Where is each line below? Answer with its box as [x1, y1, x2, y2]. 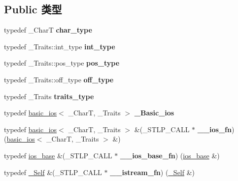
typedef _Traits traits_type [4, 91, 94, 101]
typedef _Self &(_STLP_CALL [4, 167, 102, 177]
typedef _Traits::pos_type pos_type [4, 58, 120, 68]
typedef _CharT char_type [4, 25, 92, 35]
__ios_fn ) [197, 124, 235, 134]
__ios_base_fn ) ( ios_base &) [120, 150, 220, 160]
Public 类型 [4, 1, 62, 17]
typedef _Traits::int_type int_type [4, 41, 115, 51]
